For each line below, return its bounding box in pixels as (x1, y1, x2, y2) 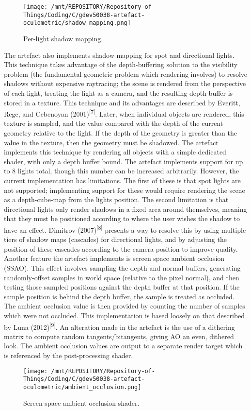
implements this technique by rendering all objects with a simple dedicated (4, 147, 226, 157)
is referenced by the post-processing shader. (4, 350, 133, 360)
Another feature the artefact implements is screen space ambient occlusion (4, 253, 225, 263)
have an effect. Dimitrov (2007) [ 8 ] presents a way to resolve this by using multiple (4, 223, 246, 235)
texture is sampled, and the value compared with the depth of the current (4, 118, 223, 128)
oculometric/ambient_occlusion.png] (23, 383, 141, 391)
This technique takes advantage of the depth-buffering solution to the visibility (4, 59, 238, 69)
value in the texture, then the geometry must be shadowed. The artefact (4, 137, 219, 147)
